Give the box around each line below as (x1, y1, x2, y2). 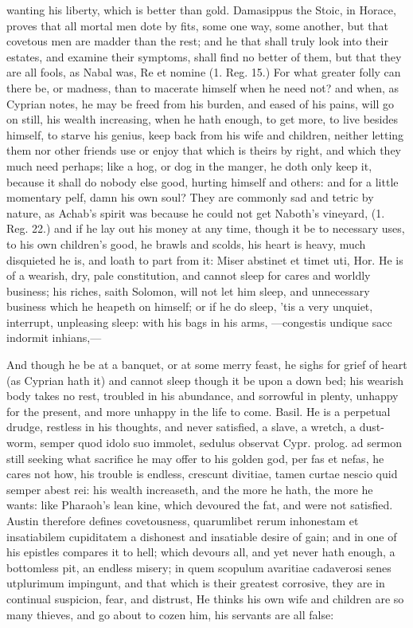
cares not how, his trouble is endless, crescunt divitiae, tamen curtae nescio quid (6, 465, 398, 482)
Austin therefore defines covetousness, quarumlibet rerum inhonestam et (6, 512, 359, 528)
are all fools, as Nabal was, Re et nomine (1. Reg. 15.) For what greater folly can (6, 64, 401, 80)
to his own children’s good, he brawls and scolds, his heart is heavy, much (6, 235, 366, 252)
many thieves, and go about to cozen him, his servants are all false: (6, 606, 334, 622)
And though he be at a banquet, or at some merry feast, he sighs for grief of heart (6, 356, 407, 373)
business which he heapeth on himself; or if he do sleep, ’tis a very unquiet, (6, 298, 373, 315)
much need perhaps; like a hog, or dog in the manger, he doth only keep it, (6, 157, 372, 174)
